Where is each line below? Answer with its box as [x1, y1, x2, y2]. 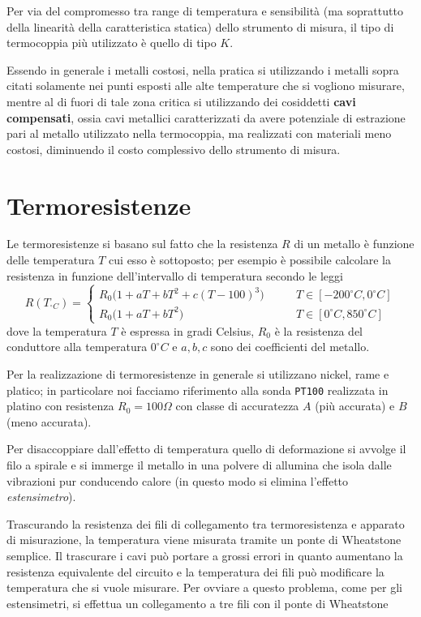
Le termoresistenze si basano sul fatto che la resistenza [6, 235, 278, 252]
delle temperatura [6, 251, 95, 268]
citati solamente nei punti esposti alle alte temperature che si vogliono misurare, [6, 77, 405, 94]
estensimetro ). [6, 488, 76, 505]
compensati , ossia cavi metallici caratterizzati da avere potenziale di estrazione [6, 109, 406, 126]
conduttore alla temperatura [6, 338, 148, 355]
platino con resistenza [6, 397, 114, 414]
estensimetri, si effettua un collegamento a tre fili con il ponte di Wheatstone [6, 594, 389, 611]
